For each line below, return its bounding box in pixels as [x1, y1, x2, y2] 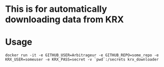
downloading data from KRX [5, 14, 124, 25]
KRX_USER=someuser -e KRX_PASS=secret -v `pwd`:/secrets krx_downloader [5, 57, 159, 62]
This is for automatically [5, 3, 107, 15]
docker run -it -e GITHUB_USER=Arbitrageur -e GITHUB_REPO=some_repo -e [5, 53, 159, 58]
